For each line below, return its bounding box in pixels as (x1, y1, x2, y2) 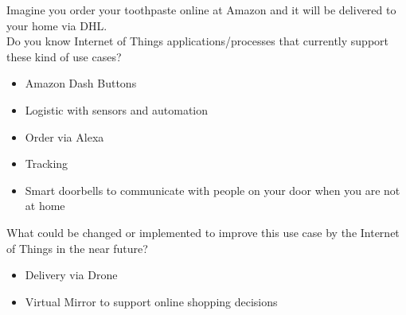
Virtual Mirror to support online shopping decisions (25, 293, 278, 309)
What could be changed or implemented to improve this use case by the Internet (6, 224, 400, 240)
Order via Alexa (25, 128, 104, 145)
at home (25, 197, 65, 214)
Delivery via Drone (25, 266, 118, 283)
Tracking (25, 155, 68, 172)
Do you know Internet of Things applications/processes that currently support (6, 33, 388, 49)
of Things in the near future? (6, 239, 148, 256)
